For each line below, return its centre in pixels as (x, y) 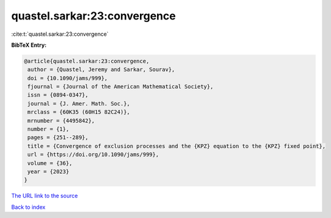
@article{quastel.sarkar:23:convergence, (87, 61)
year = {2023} (48, 172)
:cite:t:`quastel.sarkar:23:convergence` (60, 34)
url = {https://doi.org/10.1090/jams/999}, (93, 155)
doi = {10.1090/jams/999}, (68, 78)
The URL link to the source (45, 196)
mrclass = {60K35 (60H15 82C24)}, (79, 112)
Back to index (28, 207)
